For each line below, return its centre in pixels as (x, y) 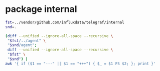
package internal (41, 9)
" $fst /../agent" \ (27, 41)
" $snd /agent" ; (22, 45)
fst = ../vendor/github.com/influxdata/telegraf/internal (65, 22)
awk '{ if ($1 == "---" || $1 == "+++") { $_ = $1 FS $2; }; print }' (81, 64)
